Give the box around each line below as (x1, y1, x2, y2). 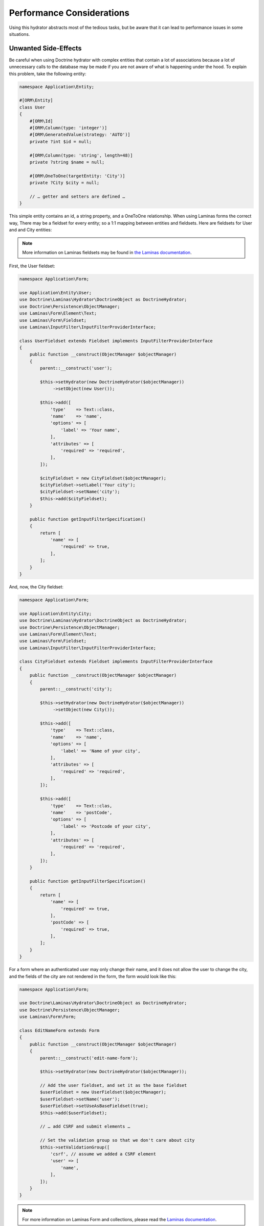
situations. (9, 31, 30, 37)
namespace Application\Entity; (19, 84, 95, 89)
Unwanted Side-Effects (9, 44, 82, 52)
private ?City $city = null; (29, 180, 100, 186)
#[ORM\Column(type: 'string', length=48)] (29, 153, 133, 158)
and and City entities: (9, 227, 52, 233)
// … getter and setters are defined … (29, 194, 126, 199)
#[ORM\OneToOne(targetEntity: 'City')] (29, 173, 126, 179)
